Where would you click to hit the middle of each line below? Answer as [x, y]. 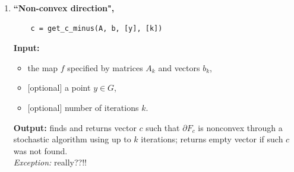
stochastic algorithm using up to [72, 139]
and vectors [179, 67]
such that [163, 127]
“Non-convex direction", [64, 8]
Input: [26, 48]
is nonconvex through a [240, 127]
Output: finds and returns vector [75, 127]
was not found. [40, 150]
